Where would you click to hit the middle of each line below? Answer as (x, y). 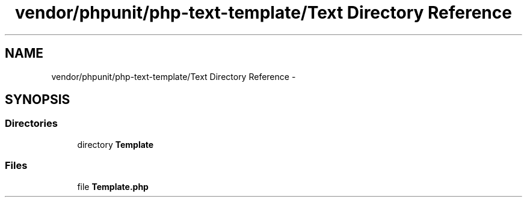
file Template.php (113, 186)
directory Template (116, 144)
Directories (31, 124)
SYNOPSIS (38, 100)
